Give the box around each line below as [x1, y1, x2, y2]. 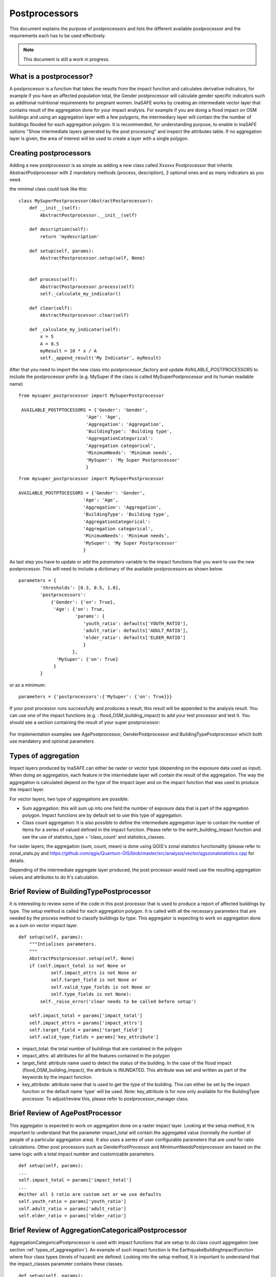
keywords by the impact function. [22, 1074, 93, 1080]
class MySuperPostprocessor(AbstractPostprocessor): [18, 198, 153, 204]
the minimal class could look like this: [9, 186, 88, 192]
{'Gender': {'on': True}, [51, 599, 116, 605]
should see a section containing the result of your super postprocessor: [9, 719, 160, 725]
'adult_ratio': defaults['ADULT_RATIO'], [83, 628, 189, 633]
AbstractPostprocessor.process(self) [40, 283, 135, 290]
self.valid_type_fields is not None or [51, 984, 151, 990]
